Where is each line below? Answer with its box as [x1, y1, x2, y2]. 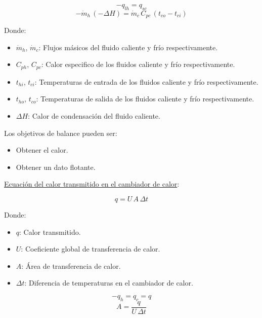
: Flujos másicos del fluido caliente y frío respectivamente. [38, 42, 218, 52]
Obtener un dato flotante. [16, 161, 96, 172]
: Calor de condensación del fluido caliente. [28, 111, 160, 121]
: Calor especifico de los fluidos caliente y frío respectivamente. [41, 59, 235, 69]
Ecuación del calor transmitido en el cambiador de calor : [4, 179, 180, 189]
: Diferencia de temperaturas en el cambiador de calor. [24, 277, 193, 288]
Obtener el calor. [16, 145, 68, 155]
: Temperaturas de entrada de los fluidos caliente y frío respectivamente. [34, 76, 258, 87]
